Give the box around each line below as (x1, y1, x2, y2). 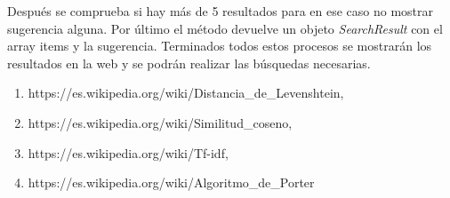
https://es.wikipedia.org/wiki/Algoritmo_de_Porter (28, 173, 315, 192)
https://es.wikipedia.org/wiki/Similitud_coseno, (28, 113, 293, 131)
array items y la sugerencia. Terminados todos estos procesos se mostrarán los (7, 36, 432, 55)
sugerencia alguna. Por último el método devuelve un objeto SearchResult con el (7, 19, 443, 37)
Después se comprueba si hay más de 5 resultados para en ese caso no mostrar (7, 2, 434, 20)
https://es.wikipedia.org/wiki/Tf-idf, (28, 143, 229, 162)
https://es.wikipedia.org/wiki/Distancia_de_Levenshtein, (28, 83, 344, 102)
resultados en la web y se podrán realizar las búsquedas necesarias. (7, 53, 371, 72)
